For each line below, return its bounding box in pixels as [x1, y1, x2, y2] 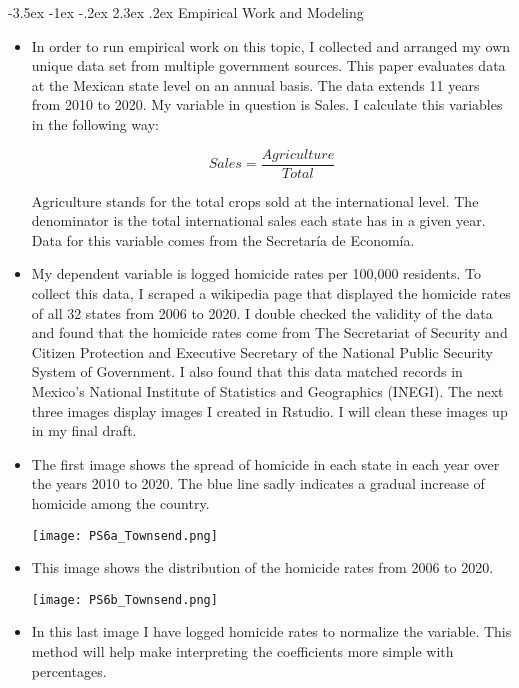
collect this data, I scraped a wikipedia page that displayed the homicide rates [31, 283, 511, 303]
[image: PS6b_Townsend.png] [31, 592, 218, 607]
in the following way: [31, 113, 159, 134]
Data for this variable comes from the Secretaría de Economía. [31, 229, 415, 250]
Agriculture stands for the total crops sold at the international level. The [31, 190, 479, 211]
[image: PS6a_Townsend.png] [31, 528, 218, 543]
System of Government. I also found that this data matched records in [31, 361, 463, 382]
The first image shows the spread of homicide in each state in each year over [31, 453, 500, 474]
